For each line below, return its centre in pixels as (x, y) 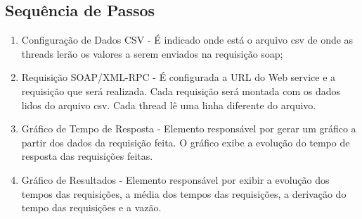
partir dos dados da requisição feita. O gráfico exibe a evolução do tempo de (186, 142)
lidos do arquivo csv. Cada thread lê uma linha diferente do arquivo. (169, 105)
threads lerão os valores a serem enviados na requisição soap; (152, 53)
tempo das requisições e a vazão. (91, 207)
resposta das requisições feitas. (87, 156)
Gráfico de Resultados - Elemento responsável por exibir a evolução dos (175, 179)
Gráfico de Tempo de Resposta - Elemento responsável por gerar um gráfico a (189, 129)
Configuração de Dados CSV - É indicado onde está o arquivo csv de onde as (187, 40)
